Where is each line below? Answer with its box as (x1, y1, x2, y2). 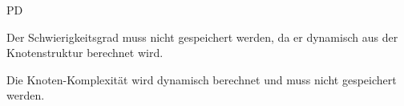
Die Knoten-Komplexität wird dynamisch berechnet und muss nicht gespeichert (6, 71, 397, 88)
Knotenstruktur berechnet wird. (6, 44, 164, 61)
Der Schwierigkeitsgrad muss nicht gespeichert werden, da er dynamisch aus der (6, 28, 398, 45)
